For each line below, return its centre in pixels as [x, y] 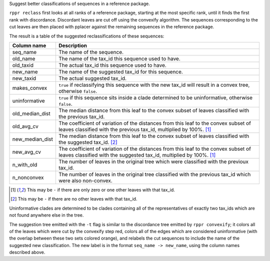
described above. [27, 253]
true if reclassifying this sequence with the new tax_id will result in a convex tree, [154, 85]
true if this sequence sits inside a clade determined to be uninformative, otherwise [155, 97]
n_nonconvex [28, 177]
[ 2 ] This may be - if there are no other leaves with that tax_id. [74, 199]
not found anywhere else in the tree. [46, 215]
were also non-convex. [85, 181]
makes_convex [30, 88]
